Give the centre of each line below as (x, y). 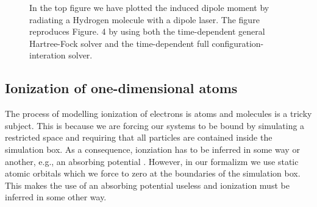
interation (48, 55)
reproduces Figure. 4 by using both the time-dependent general (147, 31)
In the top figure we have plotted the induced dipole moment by (149, 7)
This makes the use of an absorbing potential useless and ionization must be (147, 185)
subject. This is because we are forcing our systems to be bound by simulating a (155, 125)
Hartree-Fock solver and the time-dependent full (119, 43)
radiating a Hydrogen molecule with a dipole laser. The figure (144, 19)
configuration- (238, 43)
